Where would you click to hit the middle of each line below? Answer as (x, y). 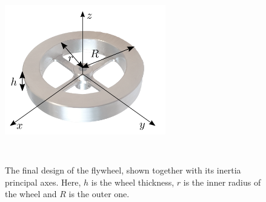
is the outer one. (99, 194)
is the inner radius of (222, 182)
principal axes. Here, (43, 182)
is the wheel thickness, (133, 182)
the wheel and (31, 194)
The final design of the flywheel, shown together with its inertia (123, 170)
